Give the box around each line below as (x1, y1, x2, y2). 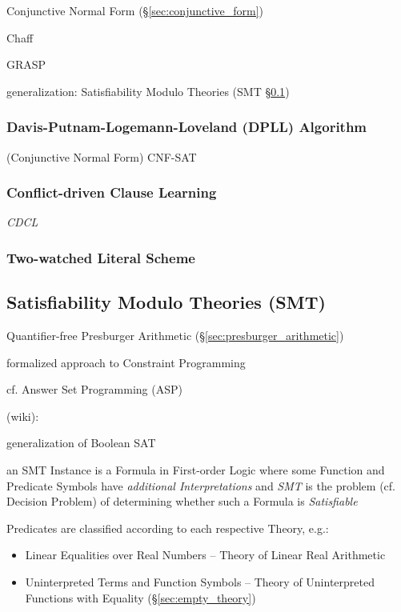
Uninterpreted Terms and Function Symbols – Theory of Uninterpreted (25, 573, 375, 590)
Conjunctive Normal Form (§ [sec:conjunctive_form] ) (6, 2, 264, 18)
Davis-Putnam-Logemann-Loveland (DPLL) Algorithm (6, 117, 367, 137)
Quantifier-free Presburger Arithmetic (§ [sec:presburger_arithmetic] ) (6, 327, 344, 344)
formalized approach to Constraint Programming (6, 354, 246, 370)
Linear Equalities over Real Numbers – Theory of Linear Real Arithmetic (25, 546, 386, 563)
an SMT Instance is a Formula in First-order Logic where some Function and (6, 462, 385, 478)
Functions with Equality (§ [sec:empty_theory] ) (25, 589, 256, 606)
